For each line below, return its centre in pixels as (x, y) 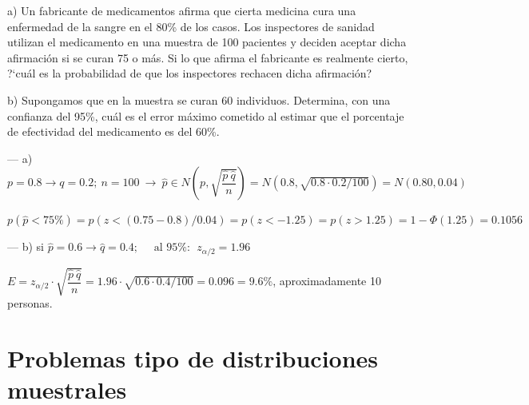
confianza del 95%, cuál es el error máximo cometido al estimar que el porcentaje (206, 115)
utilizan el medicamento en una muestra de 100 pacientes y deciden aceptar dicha (207, 42)
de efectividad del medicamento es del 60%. (113, 131)
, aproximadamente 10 (327, 281)
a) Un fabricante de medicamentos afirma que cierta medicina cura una (182, 10)
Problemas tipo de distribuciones (193, 358)
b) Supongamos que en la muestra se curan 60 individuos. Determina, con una (199, 99)
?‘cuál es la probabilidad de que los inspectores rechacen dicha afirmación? (190, 73)
